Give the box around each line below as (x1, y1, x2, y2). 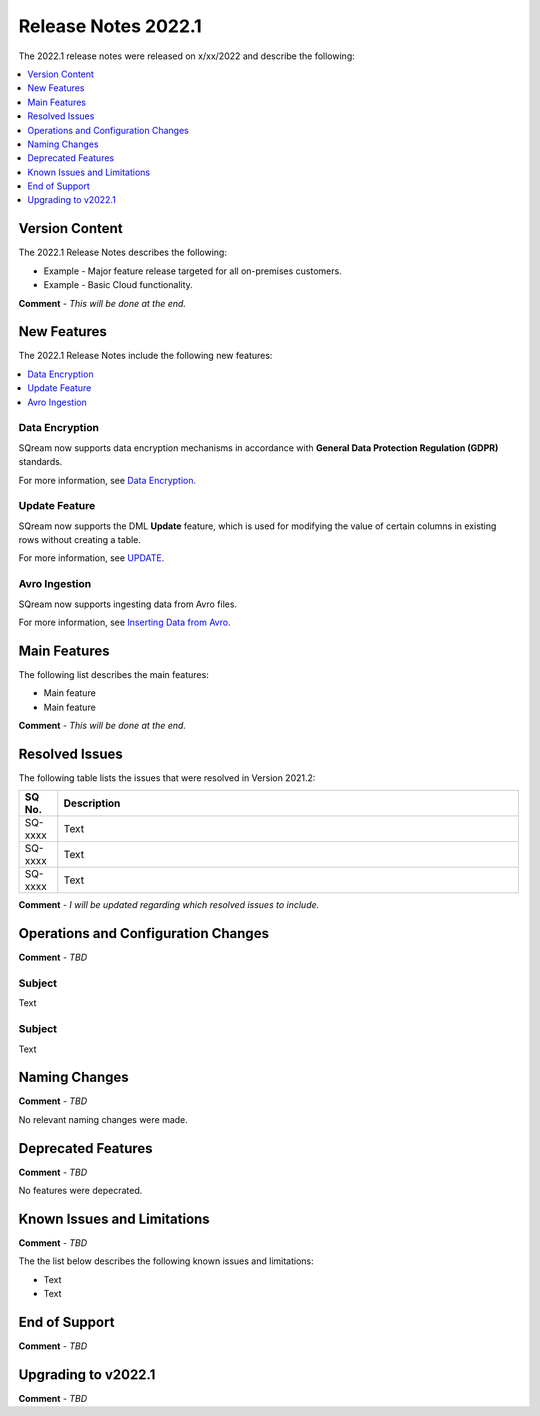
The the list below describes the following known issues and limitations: (18, 1255, 314, 1267)
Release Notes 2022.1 (18, 15, 202, 37)
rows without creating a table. (18, 534, 142, 546)
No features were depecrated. (18, 1185, 143, 1197)
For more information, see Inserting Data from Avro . (18, 616, 231, 628)
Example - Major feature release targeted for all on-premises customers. (43, 265, 342, 277)
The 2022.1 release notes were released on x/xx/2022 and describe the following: (18, 50, 355, 62)
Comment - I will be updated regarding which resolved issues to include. (18, 899, 320, 911)
